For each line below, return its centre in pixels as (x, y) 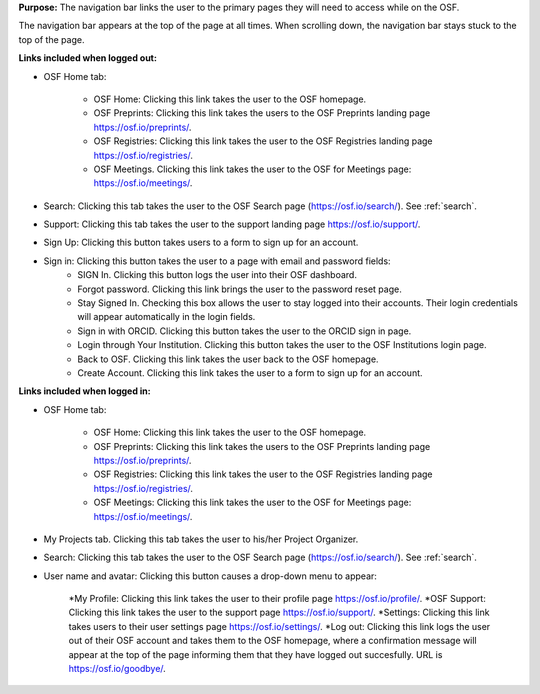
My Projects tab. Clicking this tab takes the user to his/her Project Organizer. (201, 539)
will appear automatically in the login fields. (166, 317)
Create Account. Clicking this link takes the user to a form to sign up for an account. (250, 372)
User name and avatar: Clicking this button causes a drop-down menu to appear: (210, 576)
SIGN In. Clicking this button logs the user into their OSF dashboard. (217, 275)
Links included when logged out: (87, 58)
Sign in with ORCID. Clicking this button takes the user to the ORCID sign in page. (244, 331)
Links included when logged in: (84, 391)
